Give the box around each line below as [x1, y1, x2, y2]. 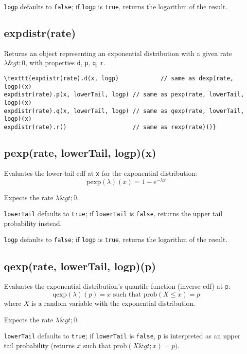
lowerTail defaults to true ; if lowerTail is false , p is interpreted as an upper [4, 331, 241, 341]
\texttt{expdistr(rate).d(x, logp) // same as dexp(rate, [4, 75, 234, 82]
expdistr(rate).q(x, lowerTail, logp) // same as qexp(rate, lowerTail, [4, 107, 244, 114]
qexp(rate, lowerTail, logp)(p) [4, 258, 156, 273]
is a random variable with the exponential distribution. [31, 298, 195, 308]
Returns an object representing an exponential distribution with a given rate [4, 48, 232, 58]
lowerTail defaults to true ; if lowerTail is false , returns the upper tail [4, 208, 223, 219]
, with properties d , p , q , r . [25, 57, 106, 68]
